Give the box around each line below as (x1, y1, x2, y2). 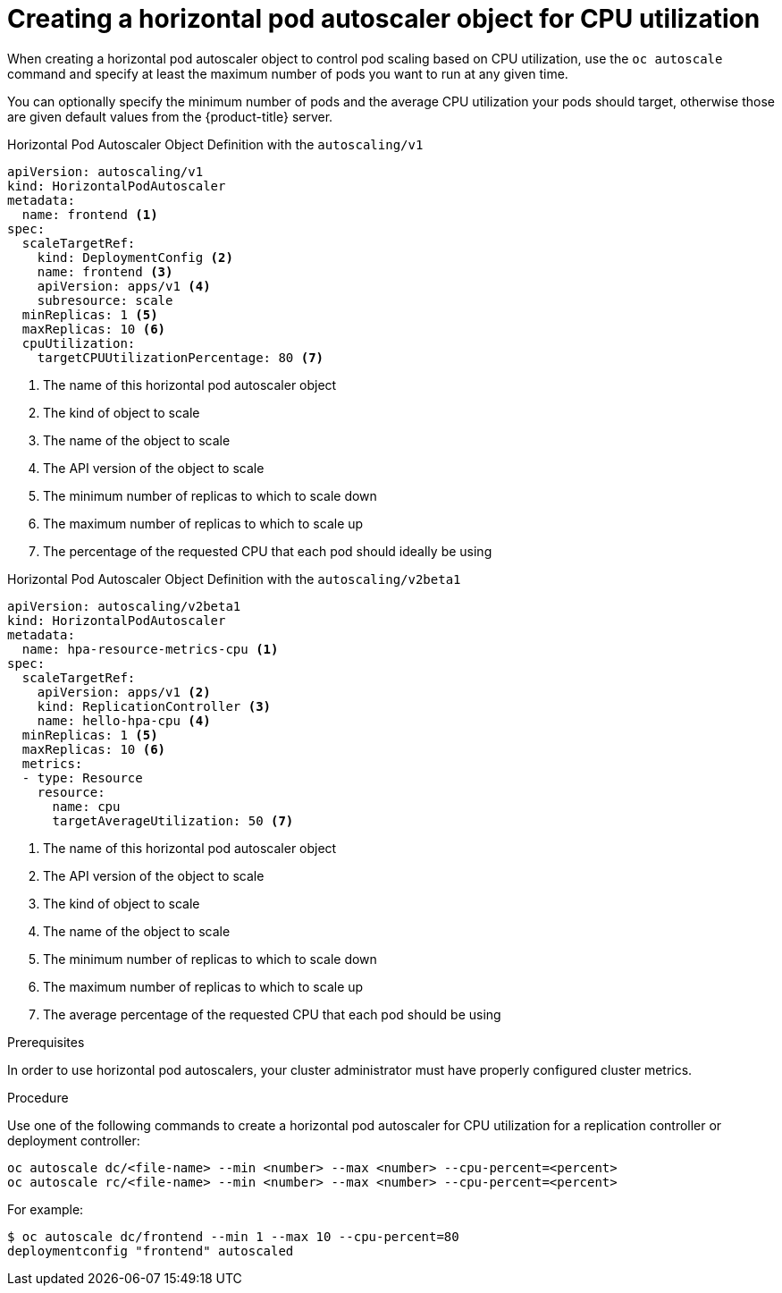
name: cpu (52, 799, 121, 814)
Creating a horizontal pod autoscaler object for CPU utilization (7, 4, 761, 34)
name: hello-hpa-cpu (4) (37, 713, 211, 728)
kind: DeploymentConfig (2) (37, 249, 233, 265)
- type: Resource (21, 770, 143, 785)
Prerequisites (7, 1034, 85, 1050)
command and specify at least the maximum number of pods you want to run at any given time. (7, 65, 568, 81)
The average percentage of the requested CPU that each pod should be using (43, 1006, 501, 1022)
